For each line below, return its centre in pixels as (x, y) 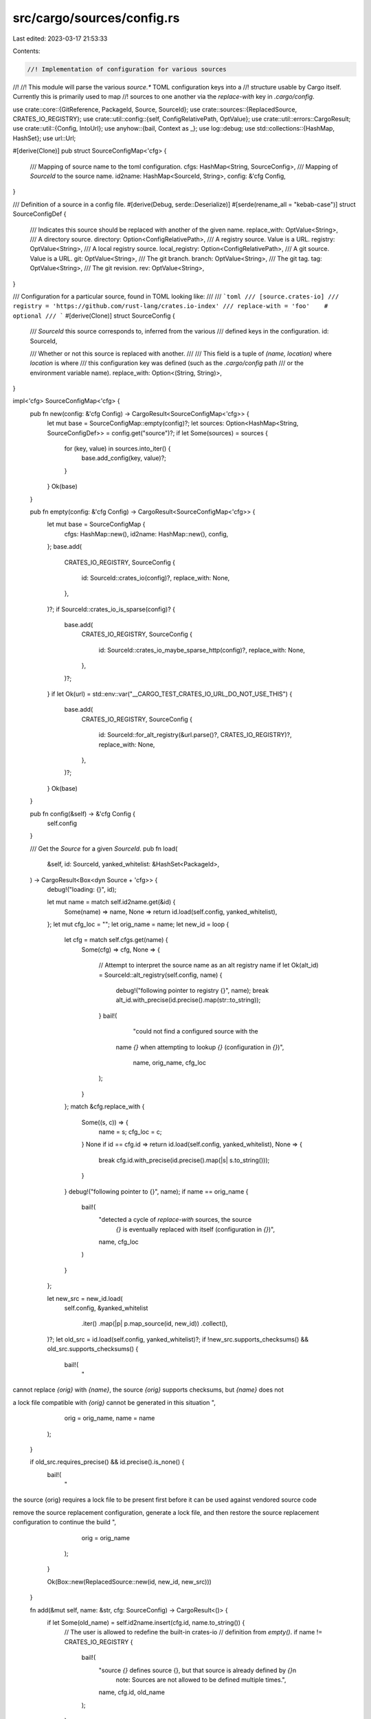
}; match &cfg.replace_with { (104, 1106)
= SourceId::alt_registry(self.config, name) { (160, 975)
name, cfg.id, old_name (132, 1692)
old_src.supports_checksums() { (93, 1349)
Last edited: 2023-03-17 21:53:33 (60, 39)
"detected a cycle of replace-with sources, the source (175, 1220)
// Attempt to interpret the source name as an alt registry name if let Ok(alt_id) (209, 965)
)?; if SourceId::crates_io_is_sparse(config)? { (111, 609)
